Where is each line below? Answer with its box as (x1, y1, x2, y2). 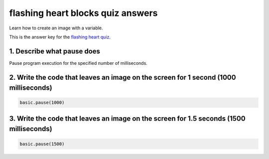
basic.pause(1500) (19, 141, 65, 147)
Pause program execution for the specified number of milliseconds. (9, 60, 148, 66)
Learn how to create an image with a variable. (9, 25, 103, 31)
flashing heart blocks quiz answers (9, 7, 158, 18)
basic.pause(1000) (19, 100, 65, 106)
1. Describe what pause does (9, 47, 101, 55)
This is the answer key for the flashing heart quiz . (9, 34, 111, 40)
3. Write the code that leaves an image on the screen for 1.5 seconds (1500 (9, 114, 246, 123)
